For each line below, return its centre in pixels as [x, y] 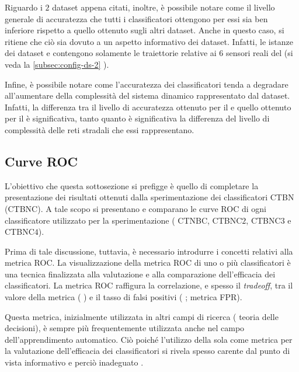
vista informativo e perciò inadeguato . [74, 362]
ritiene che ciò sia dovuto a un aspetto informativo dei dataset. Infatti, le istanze [149, 41]
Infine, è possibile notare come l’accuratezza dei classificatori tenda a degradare [147, 84]
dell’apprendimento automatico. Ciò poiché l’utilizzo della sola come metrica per [149, 339]
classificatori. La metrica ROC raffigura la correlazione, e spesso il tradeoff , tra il [149, 285]
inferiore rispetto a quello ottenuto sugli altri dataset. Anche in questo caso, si [145, 30]
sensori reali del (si [260, 53]
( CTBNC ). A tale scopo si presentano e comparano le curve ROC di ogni [135, 208]
